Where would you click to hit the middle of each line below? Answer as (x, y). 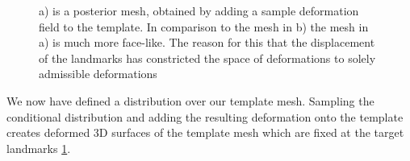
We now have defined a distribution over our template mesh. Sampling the (190, 100)
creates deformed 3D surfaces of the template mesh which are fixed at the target (205, 132)
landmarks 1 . (39, 148)
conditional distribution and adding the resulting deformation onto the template (205, 116)
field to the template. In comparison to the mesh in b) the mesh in (204, 26)
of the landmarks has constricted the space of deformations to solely (207, 58)
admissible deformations (98, 74)
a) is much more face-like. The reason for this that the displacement (207, 42)
